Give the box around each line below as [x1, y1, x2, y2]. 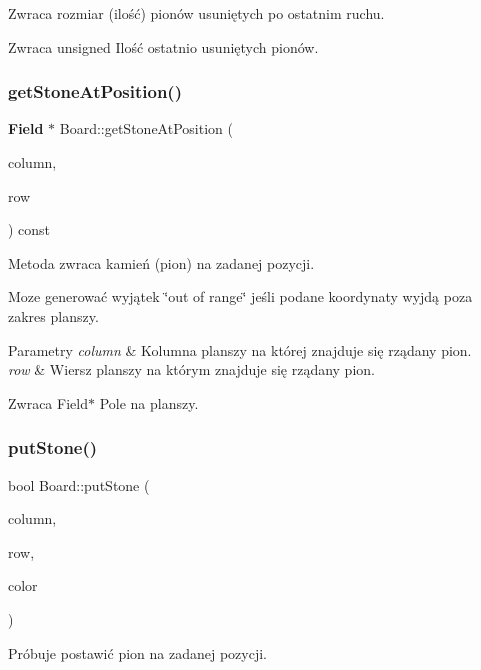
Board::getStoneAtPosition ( [59, 118, 233, 139]
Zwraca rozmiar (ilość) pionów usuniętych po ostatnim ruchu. [8, 3, 385, 23]
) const [8, 219, 51, 240]
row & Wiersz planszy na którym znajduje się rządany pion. [8, 359, 375, 380]
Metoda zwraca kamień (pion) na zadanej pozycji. [8, 252, 315, 273]
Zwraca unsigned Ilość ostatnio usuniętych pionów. [8, 36, 319, 57]
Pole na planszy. [99, 392, 199, 413]
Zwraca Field [8, 392, 88, 413]
